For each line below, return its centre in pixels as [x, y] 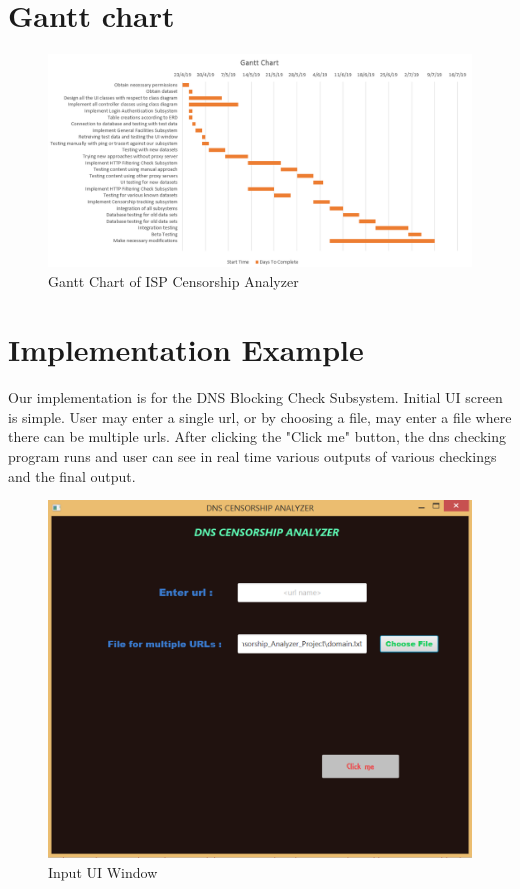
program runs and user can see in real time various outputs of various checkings [252, 456]
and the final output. [72, 475]
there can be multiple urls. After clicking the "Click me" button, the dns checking [257, 436]
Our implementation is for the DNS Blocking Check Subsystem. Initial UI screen [255, 397]
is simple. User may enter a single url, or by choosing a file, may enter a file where [260, 416]
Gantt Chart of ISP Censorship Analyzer [173, 280]
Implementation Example [186, 349]
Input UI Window [103, 872]
